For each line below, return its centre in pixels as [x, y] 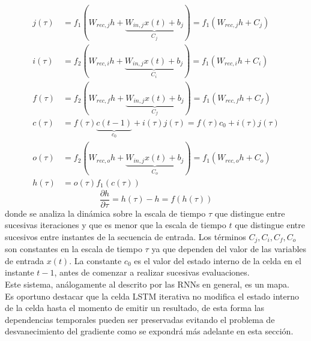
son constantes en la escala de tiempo [74, 249]
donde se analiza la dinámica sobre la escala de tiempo [105, 213]
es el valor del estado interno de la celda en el [218, 260]
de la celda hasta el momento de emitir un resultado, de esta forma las [135, 308]
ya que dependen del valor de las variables [229, 249]
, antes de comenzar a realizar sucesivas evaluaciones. [152, 272]
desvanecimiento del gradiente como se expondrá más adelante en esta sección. [149, 331]
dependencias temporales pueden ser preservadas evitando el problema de [140, 319]
